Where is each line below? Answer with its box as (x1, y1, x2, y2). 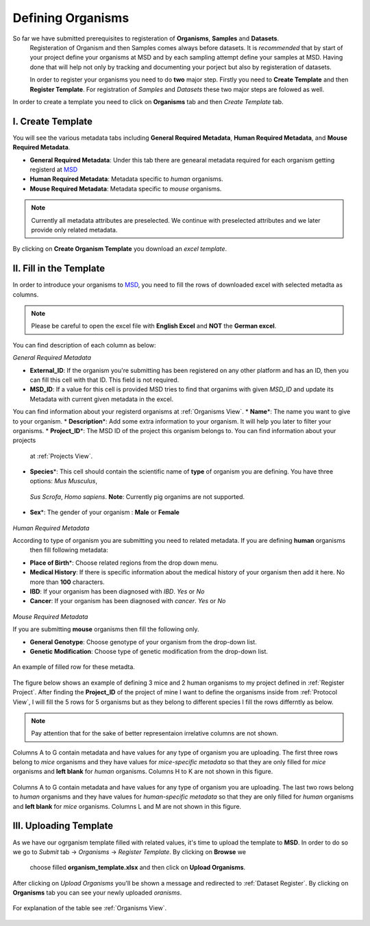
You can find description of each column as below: (12, 341, 157, 349)
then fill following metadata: (29, 546, 109, 555)
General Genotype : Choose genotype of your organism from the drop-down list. (29, 637, 257, 646)
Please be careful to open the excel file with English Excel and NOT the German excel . (31, 322, 277, 330)
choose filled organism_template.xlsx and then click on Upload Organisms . (29, 864, 246, 872)
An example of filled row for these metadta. (12, 663, 135, 671)
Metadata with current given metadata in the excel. (29, 395, 174, 403)
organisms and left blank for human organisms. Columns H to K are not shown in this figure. (12, 768, 273, 776)
